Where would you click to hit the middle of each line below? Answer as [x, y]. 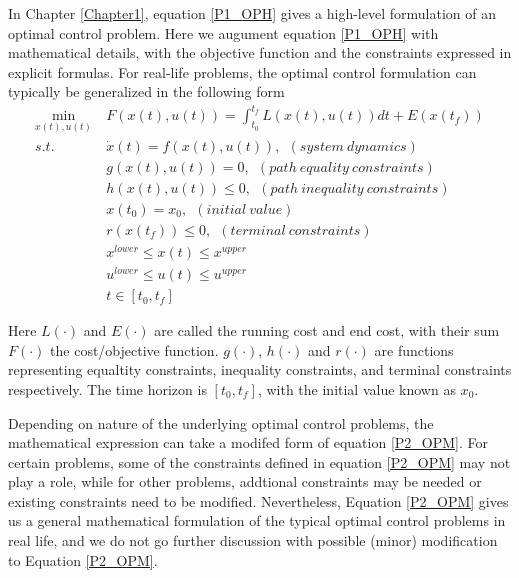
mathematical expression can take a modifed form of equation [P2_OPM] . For [248, 442]
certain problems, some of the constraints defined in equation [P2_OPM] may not [259, 461]
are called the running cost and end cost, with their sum [327, 330]
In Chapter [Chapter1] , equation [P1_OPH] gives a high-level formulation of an [252, 13]
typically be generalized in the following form [146, 91]
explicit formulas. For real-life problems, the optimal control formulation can [242, 71]
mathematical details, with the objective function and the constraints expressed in [260, 52]
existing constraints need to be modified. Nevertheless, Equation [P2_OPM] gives [258, 500]
